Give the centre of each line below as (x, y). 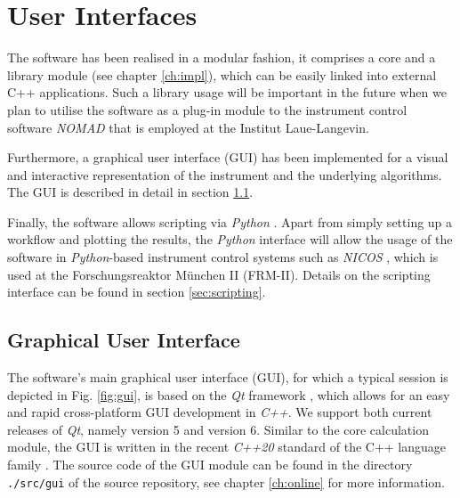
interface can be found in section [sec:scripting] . (137, 292)
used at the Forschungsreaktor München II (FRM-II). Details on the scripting (219, 274)
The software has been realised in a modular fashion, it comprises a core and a (222, 57)
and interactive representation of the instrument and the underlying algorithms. (225, 174)
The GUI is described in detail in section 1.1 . (130, 192)
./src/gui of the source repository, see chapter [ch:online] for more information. (226, 482)
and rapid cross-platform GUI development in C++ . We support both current (220, 412)
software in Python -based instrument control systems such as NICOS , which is (223, 257)
